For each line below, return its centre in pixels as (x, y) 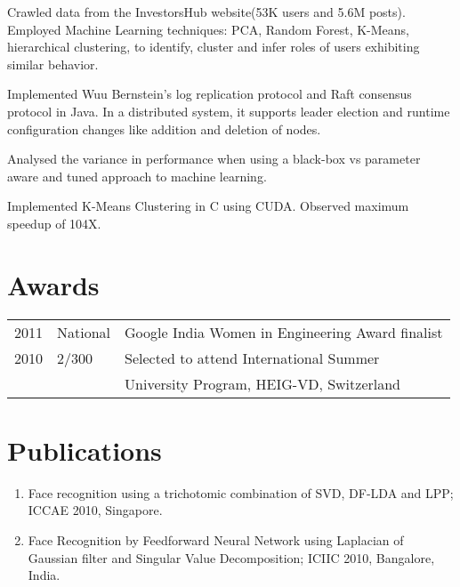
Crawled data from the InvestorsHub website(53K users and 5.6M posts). (206, 12)
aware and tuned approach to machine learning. (137, 176)
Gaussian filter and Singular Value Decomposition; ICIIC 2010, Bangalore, (231, 557)
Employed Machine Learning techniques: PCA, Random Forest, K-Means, (209, 29)
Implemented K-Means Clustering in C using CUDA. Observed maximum (208, 206)
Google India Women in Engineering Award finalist (284, 332)
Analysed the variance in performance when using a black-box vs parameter (214, 159)
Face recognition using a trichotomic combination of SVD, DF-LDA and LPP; (241, 492)
